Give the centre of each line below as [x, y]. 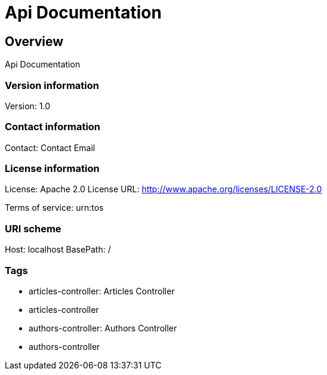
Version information [52, 85]
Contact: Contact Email [50, 147]
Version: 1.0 [28, 106]
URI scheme [33, 228]
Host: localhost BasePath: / [58, 250]
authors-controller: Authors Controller [103, 328]
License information [52, 169]
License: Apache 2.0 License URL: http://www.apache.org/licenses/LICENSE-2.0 [163, 189]
